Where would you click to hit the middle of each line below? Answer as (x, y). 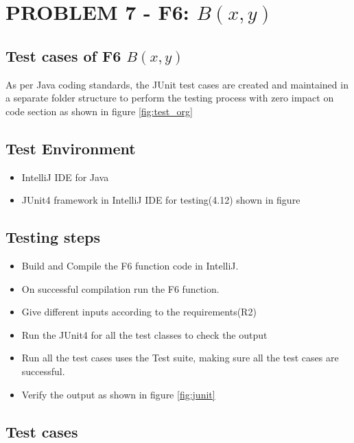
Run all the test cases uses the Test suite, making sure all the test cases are (180, 358)
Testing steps (53, 237)
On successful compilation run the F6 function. (120, 288)
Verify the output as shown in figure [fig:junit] (118, 394)
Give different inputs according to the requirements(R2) (139, 312)
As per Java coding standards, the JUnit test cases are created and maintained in (177, 84)
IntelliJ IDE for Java (65, 177)
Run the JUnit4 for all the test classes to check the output (144, 334)
